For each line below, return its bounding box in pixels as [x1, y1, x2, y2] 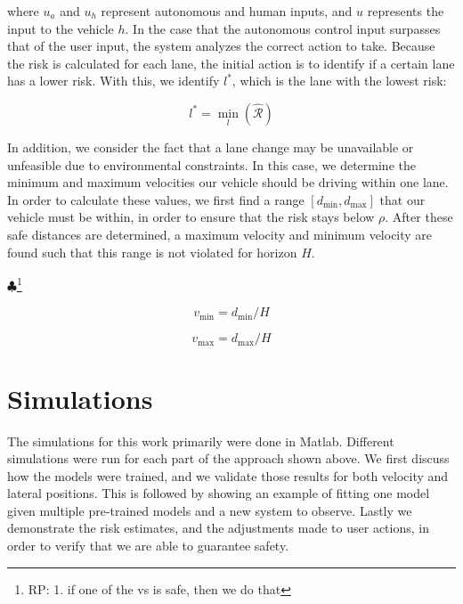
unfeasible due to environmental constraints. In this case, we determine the [7, 155, 416, 174]
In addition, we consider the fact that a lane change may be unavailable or [7, 137, 414, 156]
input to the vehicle [7, 19, 114, 37]
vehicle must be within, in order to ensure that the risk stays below [7, 208, 375, 226]
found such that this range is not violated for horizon [7, 242, 297, 261]
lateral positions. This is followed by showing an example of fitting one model [7, 484, 430, 502]
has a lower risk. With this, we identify [7, 71, 220, 90]
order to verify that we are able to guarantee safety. [7, 536, 289, 555]
